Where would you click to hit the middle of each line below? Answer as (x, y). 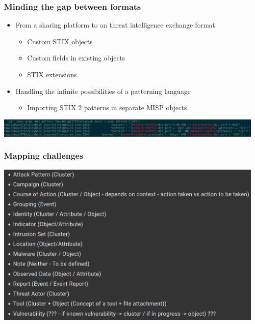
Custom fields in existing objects (76, 58)
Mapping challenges (44, 156)
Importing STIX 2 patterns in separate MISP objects (107, 107)
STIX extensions (52, 74)
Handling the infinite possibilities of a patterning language (103, 91)
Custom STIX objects (60, 41)
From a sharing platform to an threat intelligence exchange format (115, 25)
